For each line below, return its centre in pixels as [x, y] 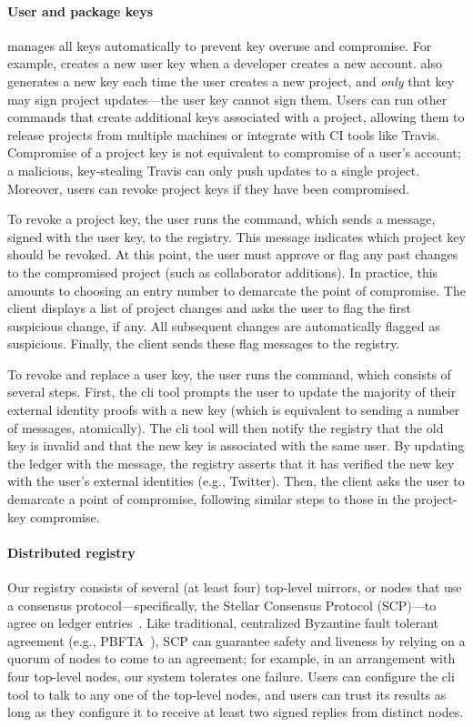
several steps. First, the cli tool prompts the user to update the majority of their [232, 392]
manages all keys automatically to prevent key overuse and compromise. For [220, 45]
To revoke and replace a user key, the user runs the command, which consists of [229, 374]
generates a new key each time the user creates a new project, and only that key [231, 81]
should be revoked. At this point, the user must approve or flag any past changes [233, 254]
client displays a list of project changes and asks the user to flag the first [210, 308]
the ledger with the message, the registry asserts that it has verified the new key [231, 463]
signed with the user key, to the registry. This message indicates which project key [236, 236]
